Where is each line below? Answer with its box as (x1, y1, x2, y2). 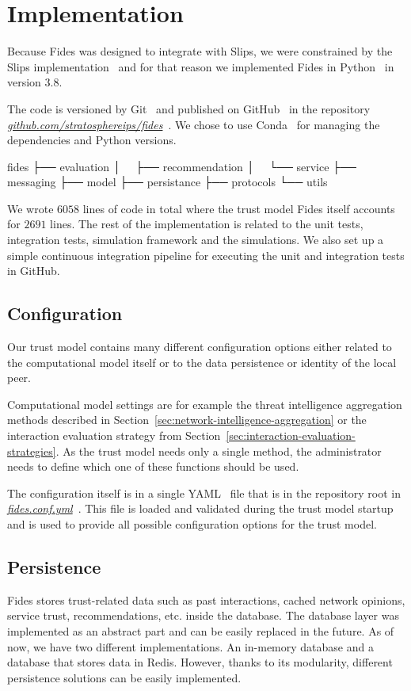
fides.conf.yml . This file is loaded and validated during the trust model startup (7, 500, 394, 517)
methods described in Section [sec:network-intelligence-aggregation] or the (7, 411, 367, 428)
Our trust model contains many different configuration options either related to (7, 338, 392, 355)
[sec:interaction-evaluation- (226, 427, 356, 444)
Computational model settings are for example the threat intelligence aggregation (7, 395, 402, 412)
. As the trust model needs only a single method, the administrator (55, 442, 382, 459)
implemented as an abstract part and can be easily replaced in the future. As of (7, 622, 394, 639)
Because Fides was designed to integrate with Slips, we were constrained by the (7, 43, 393, 59)
